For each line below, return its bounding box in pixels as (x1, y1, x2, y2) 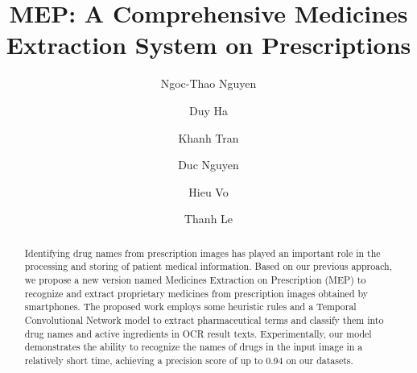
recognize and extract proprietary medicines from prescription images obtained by (24, 286, 369, 300)
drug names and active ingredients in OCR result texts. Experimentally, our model (24, 326, 372, 340)
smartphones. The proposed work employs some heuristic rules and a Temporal (24, 300, 357, 313)
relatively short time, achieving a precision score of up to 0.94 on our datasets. (24, 353, 353, 367)
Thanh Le (184, 210, 233, 227)
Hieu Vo (188, 183, 229, 200)
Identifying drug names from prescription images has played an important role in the (24, 246, 381, 259)
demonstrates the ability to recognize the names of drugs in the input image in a (24, 340, 363, 354)
